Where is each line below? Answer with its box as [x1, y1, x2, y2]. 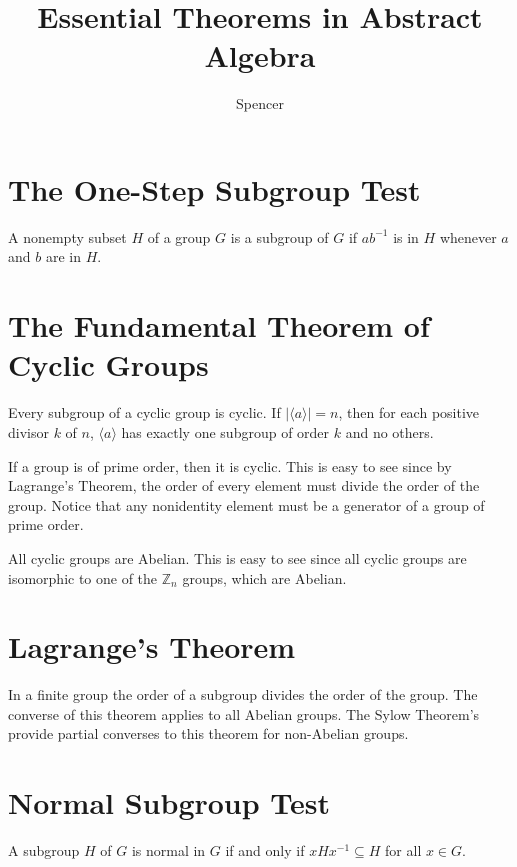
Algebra [204, 35, 316, 76]
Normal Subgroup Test [8, 782, 331, 823]
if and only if [225, 840, 305, 861]
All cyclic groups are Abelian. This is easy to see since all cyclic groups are [8, 547, 467, 568]
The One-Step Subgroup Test [8, 168, 421, 209]
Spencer [236, 93, 284, 114]
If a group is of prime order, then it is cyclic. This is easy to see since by [8, 455, 452, 476]
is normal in [131, 840, 206, 861]
